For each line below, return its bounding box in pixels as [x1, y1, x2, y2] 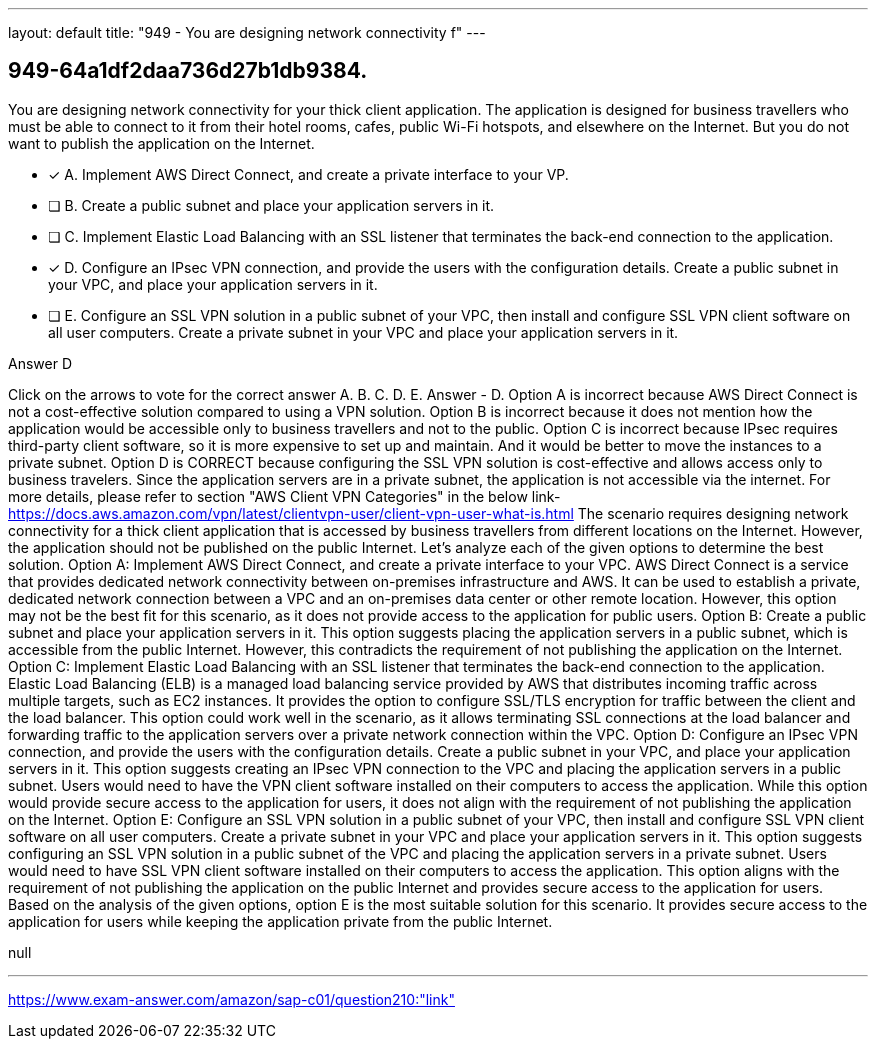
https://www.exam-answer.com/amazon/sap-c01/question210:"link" [8, 990, 455, 1008]
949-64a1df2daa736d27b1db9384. [8, 58, 368, 84]
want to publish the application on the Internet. [8, 134, 315, 152]
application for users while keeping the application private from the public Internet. [8, 912, 553, 930]
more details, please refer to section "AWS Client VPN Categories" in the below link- [8, 487, 561, 505]
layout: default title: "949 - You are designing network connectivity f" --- [8, 24, 486, 41]
